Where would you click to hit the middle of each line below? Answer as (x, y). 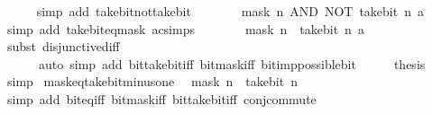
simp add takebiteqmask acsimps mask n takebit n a (185, 28)
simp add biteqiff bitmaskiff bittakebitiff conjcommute (161, 98)
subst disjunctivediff (63, 46)
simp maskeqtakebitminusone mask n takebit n (152, 81)
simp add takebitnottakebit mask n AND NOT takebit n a (230, 11)
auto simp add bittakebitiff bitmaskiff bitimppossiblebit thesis (232, 63)
